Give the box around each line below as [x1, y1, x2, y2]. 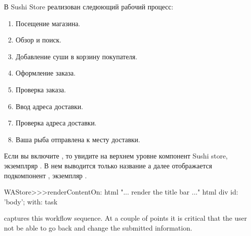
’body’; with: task [4, 196, 58, 206]
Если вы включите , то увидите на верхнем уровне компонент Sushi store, [4, 151, 228, 161]
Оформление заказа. [15, 68, 76, 78]
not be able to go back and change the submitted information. [4, 222, 192, 233]
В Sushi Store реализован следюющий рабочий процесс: [4, 1, 173, 11]
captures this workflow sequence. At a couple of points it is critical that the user [4, 213, 247, 223]
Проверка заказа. [15, 84, 66, 94]
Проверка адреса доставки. [15, 118, 97, 128]
